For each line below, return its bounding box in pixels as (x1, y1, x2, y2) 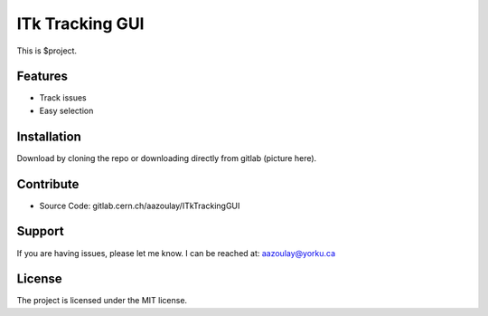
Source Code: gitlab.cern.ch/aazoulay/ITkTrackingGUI (39, 200, 240, 211)
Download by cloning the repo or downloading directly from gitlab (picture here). (16, 152, 317, 163)
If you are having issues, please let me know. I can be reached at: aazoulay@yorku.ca (16, 247, 336, 258)
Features (16, 69, 68, 84)
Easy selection (39, 105, 94, 116)
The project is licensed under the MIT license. (16, 295, 188, 306)
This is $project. (16, 45, 77, 56)
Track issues (39, 92, 87, 103)
